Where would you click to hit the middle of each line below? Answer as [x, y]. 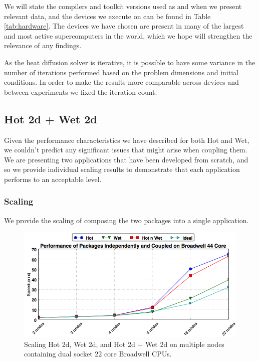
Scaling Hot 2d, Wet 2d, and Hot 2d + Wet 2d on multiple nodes [124, 344]
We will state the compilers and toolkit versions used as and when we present [123, 6]
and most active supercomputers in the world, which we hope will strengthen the [128, 35]
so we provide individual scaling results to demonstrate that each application [122, 169]
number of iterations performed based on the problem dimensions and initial [121, 72]
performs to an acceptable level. [53, 179]
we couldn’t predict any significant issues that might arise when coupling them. [126, 150]
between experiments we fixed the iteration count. [81, 92]
